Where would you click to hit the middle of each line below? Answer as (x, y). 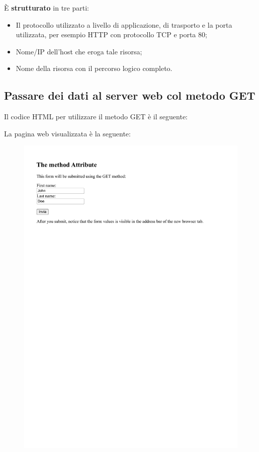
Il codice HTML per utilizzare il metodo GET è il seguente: (96, 117)
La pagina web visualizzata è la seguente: (67, 133)
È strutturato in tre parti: (47, 8)
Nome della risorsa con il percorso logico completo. (94, 68)
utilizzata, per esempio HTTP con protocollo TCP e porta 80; (111, 34)
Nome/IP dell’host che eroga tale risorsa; (79, 51)
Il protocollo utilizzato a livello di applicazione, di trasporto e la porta (124, 24)
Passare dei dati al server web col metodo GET (130, 95)
